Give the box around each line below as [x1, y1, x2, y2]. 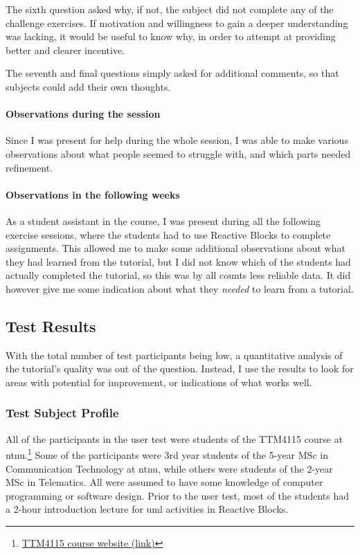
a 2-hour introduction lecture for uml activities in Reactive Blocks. [6, 502, 289, 516]
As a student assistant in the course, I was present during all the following [6, 213, 321, 228]
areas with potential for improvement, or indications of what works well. [6, 374, 312, 389]
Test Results [6, 315, 96, 336]
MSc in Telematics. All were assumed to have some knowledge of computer [6, 475, 323, 489]
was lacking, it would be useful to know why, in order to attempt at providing [6, 29, 336, 44]
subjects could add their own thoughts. [6, 79, 171, 93]
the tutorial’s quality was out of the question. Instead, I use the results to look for [6, 361, 354, 376]
